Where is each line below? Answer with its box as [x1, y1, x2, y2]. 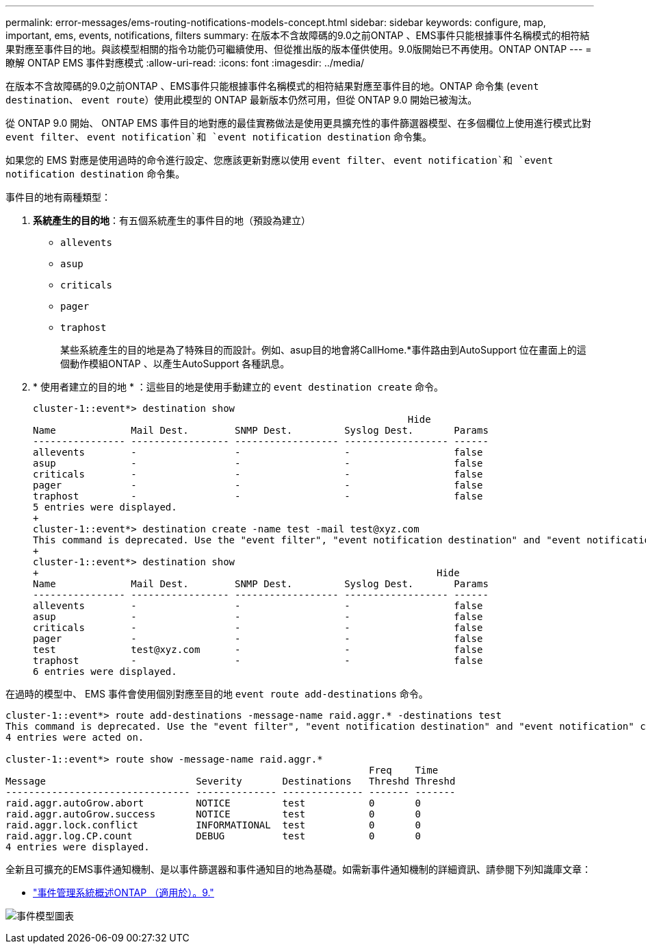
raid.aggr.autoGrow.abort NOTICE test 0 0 [5, 798, 421, 809]
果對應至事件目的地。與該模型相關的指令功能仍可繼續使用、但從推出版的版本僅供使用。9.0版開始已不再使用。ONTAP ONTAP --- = [5, 43, 592, 55]
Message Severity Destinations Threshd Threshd [5, 776, 456, 787]
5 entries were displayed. [33, 502, 177, 513]
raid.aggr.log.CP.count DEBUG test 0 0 [5, 830, 421, 841]
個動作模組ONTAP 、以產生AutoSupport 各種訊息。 [60, 358, 290, 369]
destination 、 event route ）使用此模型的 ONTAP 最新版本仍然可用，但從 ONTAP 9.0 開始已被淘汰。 [5, 94, 478, 106]
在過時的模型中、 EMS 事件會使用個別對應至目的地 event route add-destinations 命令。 [5, 688, 428, 700]
